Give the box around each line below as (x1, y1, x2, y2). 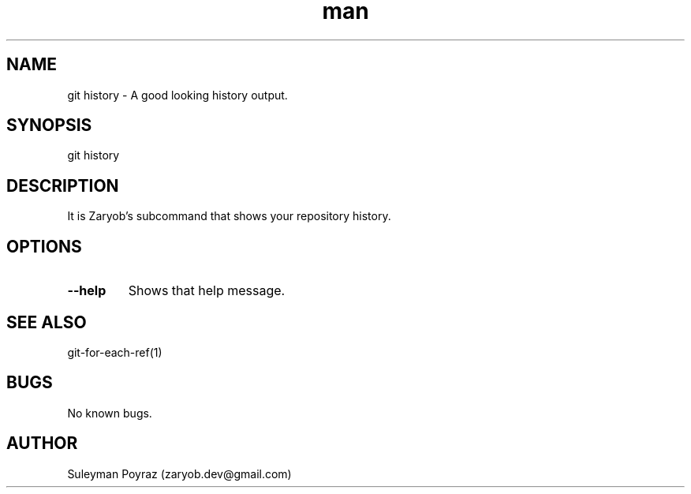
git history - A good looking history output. (67, 88, 288, 102)
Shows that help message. (128, 283, 286, 299)
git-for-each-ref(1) (67, 345, 162, 359)
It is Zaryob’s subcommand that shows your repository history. (67, 209, 391, 223)
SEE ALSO (6, 312, 87, 332)
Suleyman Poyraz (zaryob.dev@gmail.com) (67, 466, 292, 481)
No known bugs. (67, 406, 152, 420)
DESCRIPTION (6, 175, 119, 196)
